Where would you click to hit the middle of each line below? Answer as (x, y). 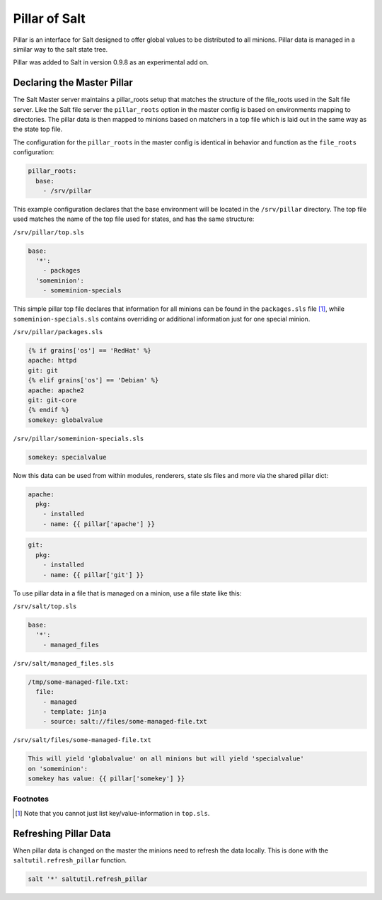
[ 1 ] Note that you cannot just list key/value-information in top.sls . (112, 813)
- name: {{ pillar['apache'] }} (99, 524)
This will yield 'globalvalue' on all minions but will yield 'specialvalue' (166, 759)
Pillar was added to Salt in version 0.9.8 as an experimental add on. (111, 62)
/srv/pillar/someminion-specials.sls (79, 438)
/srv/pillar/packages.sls (58, 332)
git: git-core (52, 400)
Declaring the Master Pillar (73, 82)
